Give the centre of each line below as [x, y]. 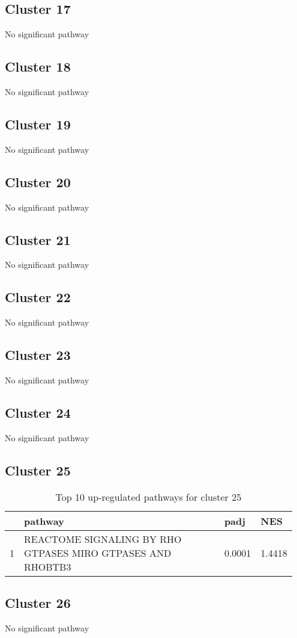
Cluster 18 [38, 67]
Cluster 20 [38, 181]
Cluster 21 [38, 239]
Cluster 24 [38, 412]
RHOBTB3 [48, 566]
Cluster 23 [38, 355]
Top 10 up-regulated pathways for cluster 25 [148, 497]
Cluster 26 [38, 602]
